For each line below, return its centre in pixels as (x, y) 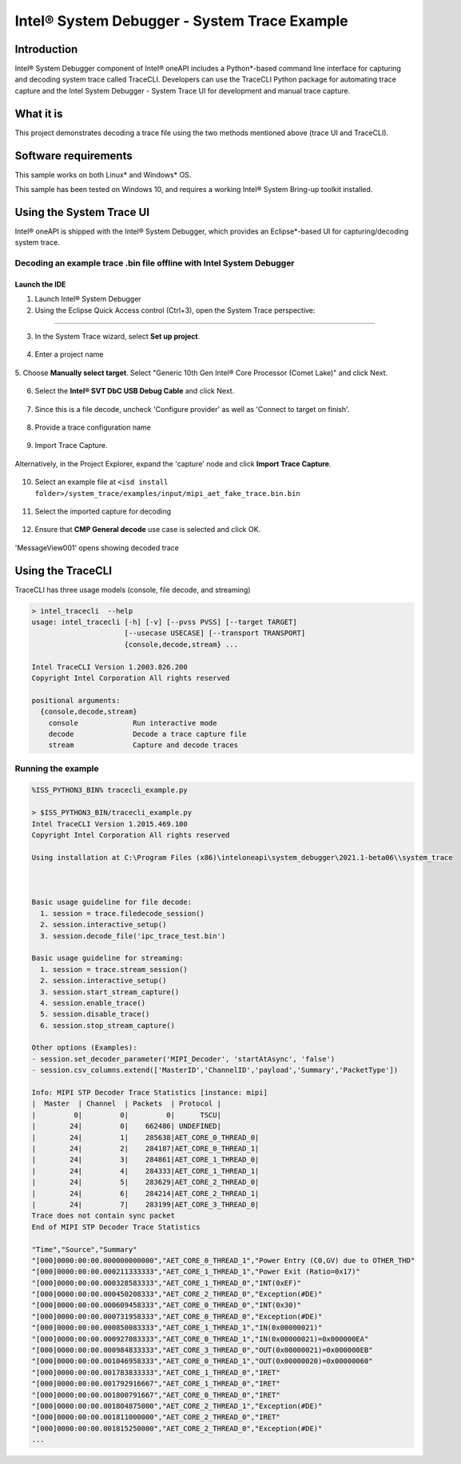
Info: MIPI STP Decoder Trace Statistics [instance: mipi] (149, 1093)
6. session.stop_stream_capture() (108, 1025)
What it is (39, 113)
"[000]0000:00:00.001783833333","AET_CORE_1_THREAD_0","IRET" (156, 1372)
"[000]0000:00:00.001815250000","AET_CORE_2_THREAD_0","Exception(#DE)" (177, 1428)
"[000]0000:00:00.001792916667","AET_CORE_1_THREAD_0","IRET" (156, 1384)
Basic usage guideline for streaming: (107, 958)
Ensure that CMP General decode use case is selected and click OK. (148, 530)
